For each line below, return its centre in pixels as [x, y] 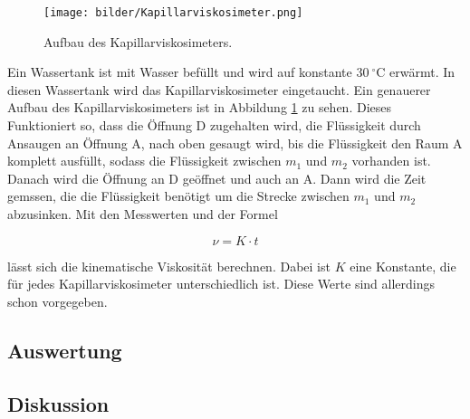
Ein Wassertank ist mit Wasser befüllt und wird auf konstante [180, 72]
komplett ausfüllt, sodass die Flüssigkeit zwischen [144, 161]
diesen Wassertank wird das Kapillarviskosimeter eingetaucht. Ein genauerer [219, 89]
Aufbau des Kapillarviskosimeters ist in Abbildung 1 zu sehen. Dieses [200, 107]
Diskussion [58, 403]
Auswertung [65, 350]
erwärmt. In [422, 72]
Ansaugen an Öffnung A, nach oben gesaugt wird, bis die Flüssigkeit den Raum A [235, 143]
